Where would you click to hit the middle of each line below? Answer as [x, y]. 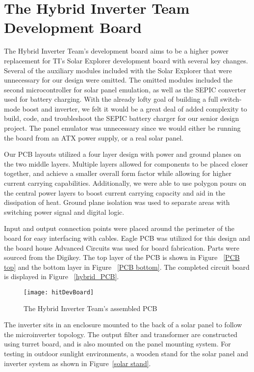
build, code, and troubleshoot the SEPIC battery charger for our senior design [122, 118]
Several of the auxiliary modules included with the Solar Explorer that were [118, 70]
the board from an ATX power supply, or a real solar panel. [94, 137]
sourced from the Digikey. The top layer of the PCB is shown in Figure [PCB [122, 257]
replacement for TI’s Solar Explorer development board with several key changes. [126, 60]
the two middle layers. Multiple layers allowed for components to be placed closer [126, 163]
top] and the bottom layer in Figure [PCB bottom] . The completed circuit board [127, 267]
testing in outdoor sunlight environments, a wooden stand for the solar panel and [126, 353]
